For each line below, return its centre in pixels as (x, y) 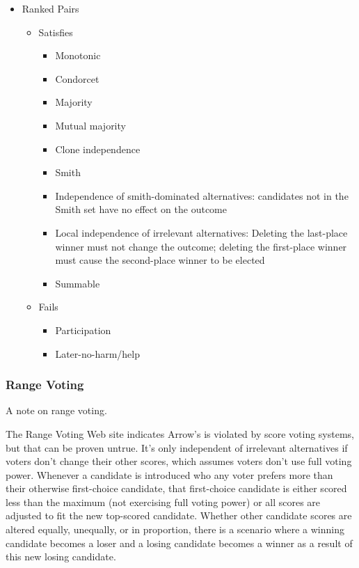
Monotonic (78, 55)
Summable (78, 283)
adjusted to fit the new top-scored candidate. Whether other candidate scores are (179, 515)
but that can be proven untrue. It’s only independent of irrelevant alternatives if (177, 447)
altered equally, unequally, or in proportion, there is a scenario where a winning (175, 529)
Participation (83, 330)
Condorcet (77, 78)
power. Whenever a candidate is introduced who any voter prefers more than (169, 474)
